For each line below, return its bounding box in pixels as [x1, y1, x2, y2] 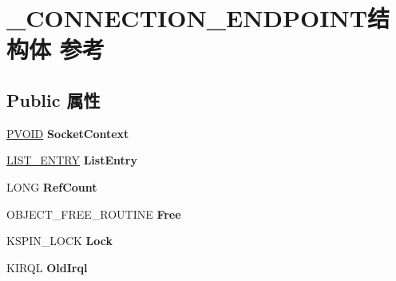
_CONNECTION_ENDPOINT [6, 2, 368, 34]
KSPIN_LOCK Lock [6, 232, 113, 249]
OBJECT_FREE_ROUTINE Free [6, 205, 181, 222]
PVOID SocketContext [6, 125, 129, 141]
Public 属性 [6, 87, 101, 112]
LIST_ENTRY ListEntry [6, 152, 137, 168]
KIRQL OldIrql [6, 259, 88, 275]
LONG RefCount [6, 178, 97, 195]
